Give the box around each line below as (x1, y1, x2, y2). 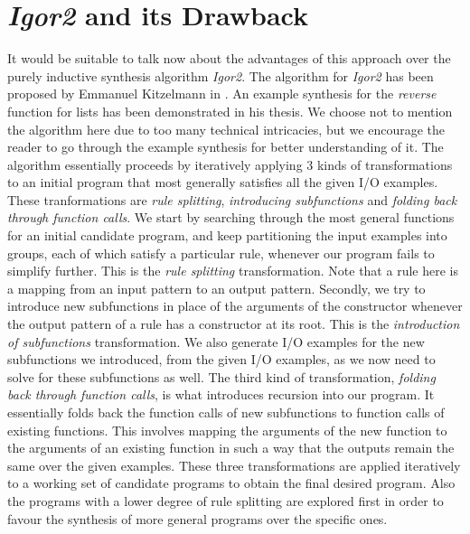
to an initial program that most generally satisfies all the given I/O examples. (7, 173, 438, 192)
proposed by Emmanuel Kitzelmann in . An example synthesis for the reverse (7, 84, 437, 103)
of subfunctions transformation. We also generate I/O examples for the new (7, 332, 425, 351)
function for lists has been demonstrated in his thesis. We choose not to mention (7, 101, 453, 120)
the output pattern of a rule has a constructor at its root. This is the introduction (7, 314, 460, 333)
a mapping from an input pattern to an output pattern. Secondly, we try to (7, 278, 426, 297)
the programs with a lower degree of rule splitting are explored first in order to (7, 491, 444, 510)
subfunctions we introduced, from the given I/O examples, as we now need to (7, 350, 436, 369)
